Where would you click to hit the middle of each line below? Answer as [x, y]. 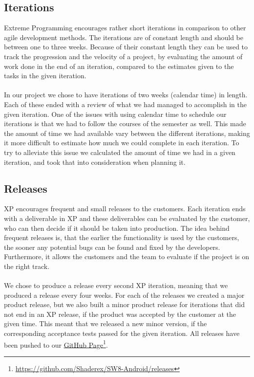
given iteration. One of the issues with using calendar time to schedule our [115, 114]
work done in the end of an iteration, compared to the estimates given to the [119, 66]
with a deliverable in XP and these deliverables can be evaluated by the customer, [127, 218]
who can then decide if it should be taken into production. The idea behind [117, 228]
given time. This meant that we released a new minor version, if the [106, 323]
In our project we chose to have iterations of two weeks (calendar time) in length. [126, 95]
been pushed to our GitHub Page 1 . [56, 344]
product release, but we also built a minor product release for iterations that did [124, 304]
